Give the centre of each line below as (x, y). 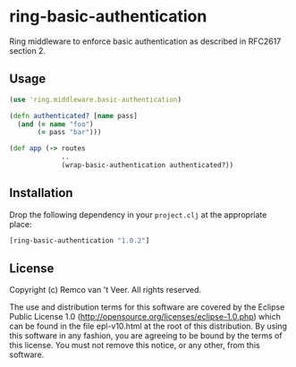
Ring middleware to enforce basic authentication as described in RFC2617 (145, 41)
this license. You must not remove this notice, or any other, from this (135, 346)
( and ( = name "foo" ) (55, 124)
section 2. (28, 50)
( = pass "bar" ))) (69, 132)
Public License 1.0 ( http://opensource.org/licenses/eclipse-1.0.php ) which (145, 317)
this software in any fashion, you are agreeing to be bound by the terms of (146, 336)
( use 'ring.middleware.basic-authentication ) (95, 99)
